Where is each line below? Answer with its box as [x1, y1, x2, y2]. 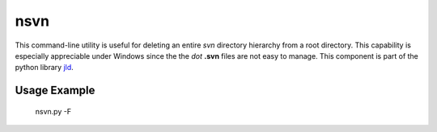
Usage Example [15, 84, 95, 97]
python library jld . [15, 63, 74, 72]
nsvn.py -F [35, 106, 72, 116]
